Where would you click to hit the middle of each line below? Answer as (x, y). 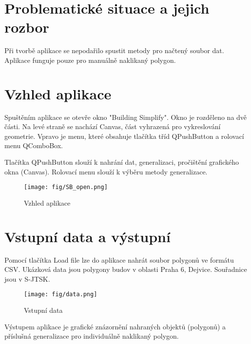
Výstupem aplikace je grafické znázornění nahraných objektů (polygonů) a (115, 326)
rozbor (27, 27)
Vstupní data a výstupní (87, 236)
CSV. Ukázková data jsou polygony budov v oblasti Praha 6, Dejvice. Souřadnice (126, 269)
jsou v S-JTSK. (27, 278)
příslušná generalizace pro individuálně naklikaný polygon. (92, 336)
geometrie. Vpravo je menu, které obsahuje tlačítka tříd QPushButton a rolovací (124, 136)
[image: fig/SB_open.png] (66, 187)
